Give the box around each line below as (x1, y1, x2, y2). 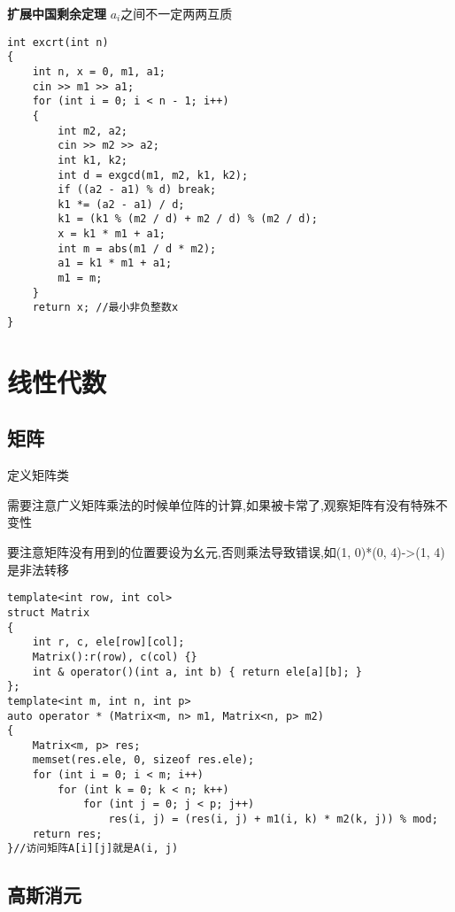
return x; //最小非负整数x (32, 301, 179, 314)
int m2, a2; (58, 124, 128, 137)
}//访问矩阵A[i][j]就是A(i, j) (7, 842, 179, 855)
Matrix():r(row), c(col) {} (32, 650, 197, 663)
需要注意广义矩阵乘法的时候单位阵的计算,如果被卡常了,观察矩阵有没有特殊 (7, 495, 436, 514)
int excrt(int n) (7, 35, 109, 49)
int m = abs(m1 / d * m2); (58, 242, 217, 255)
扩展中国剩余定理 (7, 4, 106, 22)
